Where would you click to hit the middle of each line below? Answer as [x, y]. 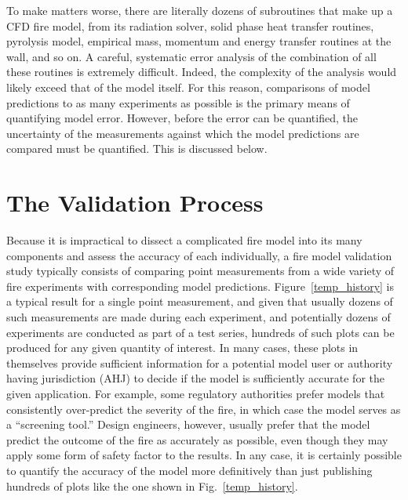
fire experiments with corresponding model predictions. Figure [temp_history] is [200, 286]
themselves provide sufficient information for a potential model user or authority [200, 362]
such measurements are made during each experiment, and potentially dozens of [199, 317]
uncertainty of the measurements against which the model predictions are [183, 133]
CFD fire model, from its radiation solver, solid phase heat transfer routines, [190, 25]
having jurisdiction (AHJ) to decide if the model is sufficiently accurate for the [195, 378]
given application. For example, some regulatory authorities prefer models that [196, 393]
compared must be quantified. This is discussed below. [137, 149]
